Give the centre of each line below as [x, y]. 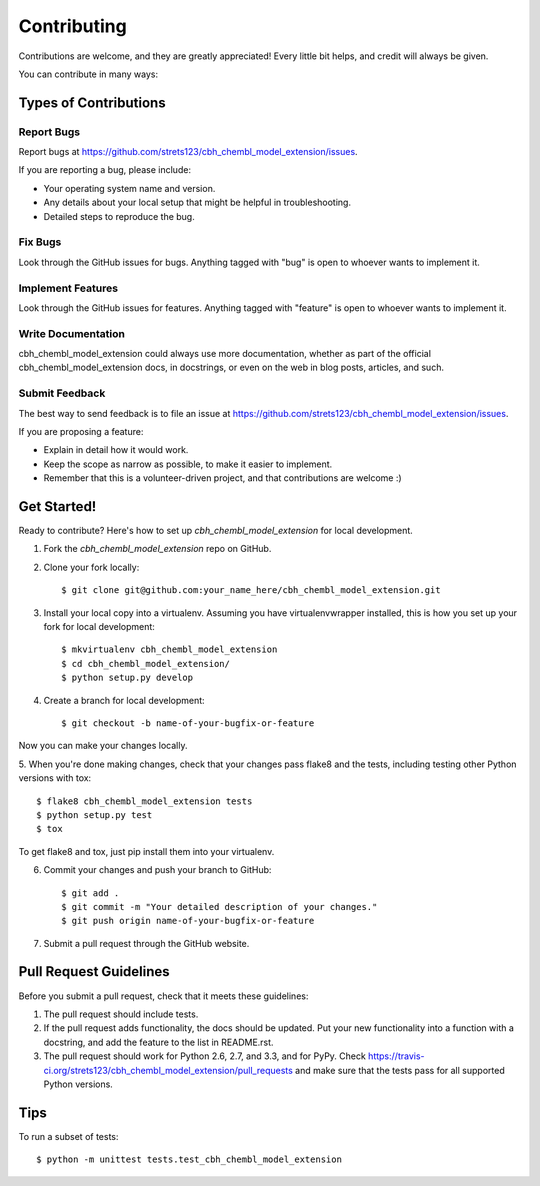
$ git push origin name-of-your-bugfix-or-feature [188, 921]
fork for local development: [99, 627]
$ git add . [90, 893]
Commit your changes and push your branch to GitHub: [157, 870]
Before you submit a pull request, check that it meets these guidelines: [163, 996]
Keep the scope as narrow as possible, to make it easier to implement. [188, 464]
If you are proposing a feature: [81, 431]
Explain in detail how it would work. [116, 450]
